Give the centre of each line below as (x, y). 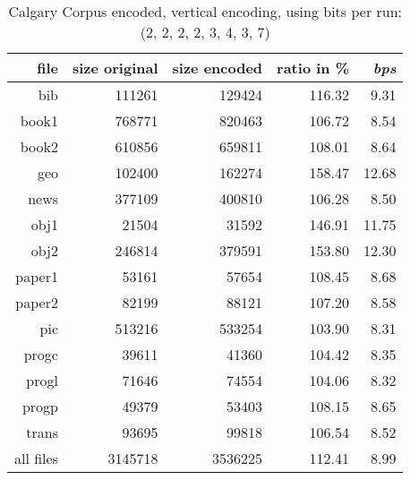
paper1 (37, 276)
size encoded (218, 68)
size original (115, 68)
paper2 (37, 302)
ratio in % (313, 68)
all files (36, 458)
